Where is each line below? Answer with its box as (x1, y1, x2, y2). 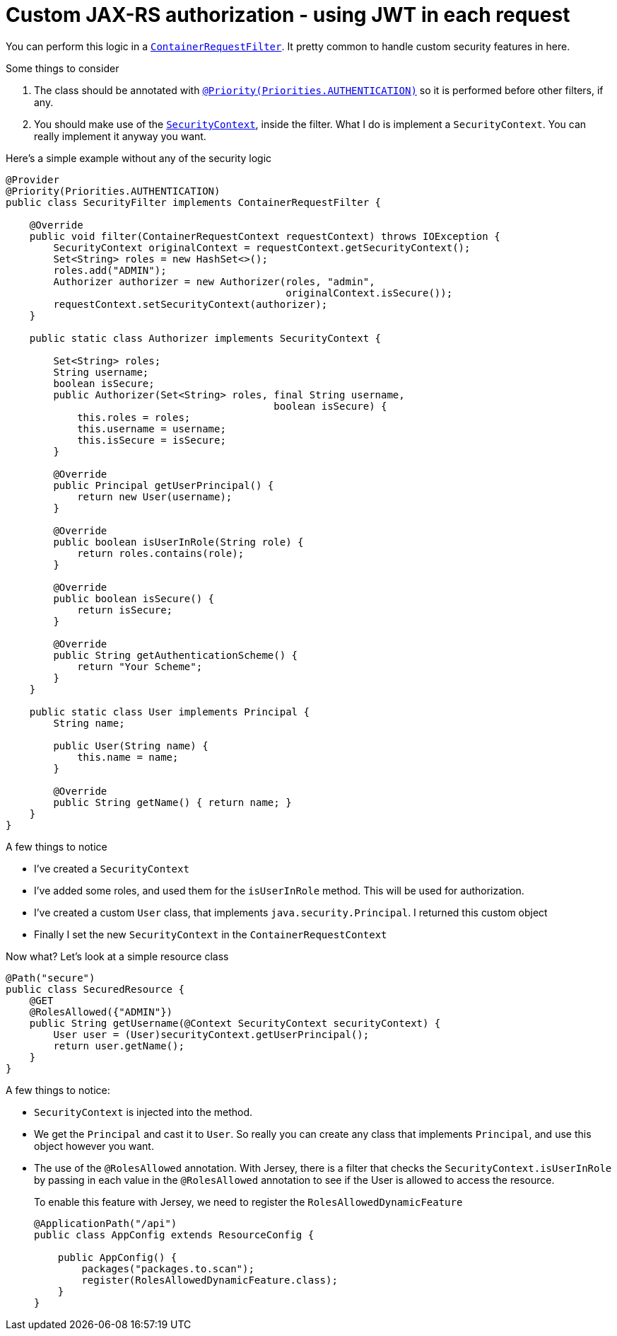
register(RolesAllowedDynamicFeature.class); (81, 1274, 338, 1286)
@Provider (6, 173, 59, 185)
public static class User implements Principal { (29, 706, 310, 718)
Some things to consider (6, 62, 119, 74)
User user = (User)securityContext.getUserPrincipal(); (53, 1028, 370, 1040)
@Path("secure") (6, 972, 95, 984)
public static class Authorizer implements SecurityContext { (29, 332, 382, 344)
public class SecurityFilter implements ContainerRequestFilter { (6, 196, 382, 208)
